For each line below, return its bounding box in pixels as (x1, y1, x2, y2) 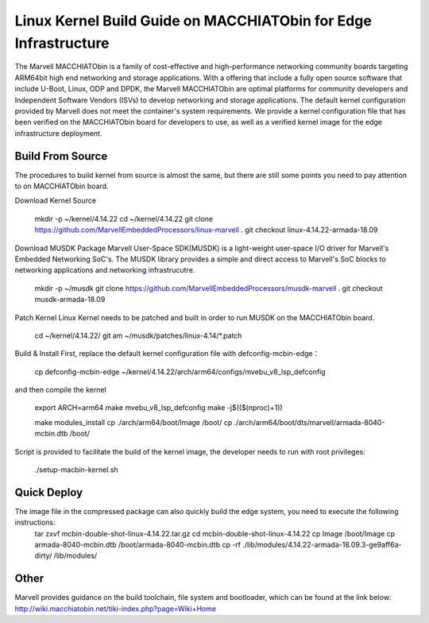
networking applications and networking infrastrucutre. (14, 265, 195, 275)
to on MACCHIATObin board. (14, 181, 109, 191)
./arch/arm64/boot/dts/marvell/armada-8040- (234, 417, 385, 427)
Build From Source (14, 149, 108, 163)
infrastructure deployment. (14, 128, 102, 138)
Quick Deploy (14, 486, 83, 499)
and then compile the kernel (14, 385, 106, 395)
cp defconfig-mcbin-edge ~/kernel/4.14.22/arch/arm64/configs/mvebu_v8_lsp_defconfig (34, 366, 326, 377)
